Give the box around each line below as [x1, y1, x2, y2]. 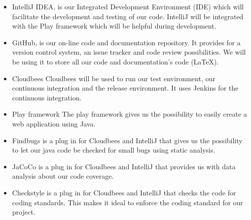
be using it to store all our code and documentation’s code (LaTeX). [12, 56, 219, 66]
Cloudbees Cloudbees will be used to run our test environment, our [12, 73, 215, 83]
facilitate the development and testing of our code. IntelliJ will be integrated [12, 11, 244, 21]
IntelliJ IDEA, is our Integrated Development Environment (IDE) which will [12, 1, 244, 11]
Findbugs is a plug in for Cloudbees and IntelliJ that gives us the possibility [12, 135, 243, 145]
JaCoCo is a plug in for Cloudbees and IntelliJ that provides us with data [12, 161, 236, 171]
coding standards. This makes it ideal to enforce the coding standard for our [12, 197, 243, 207]
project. [12, 207, 36, 217]
